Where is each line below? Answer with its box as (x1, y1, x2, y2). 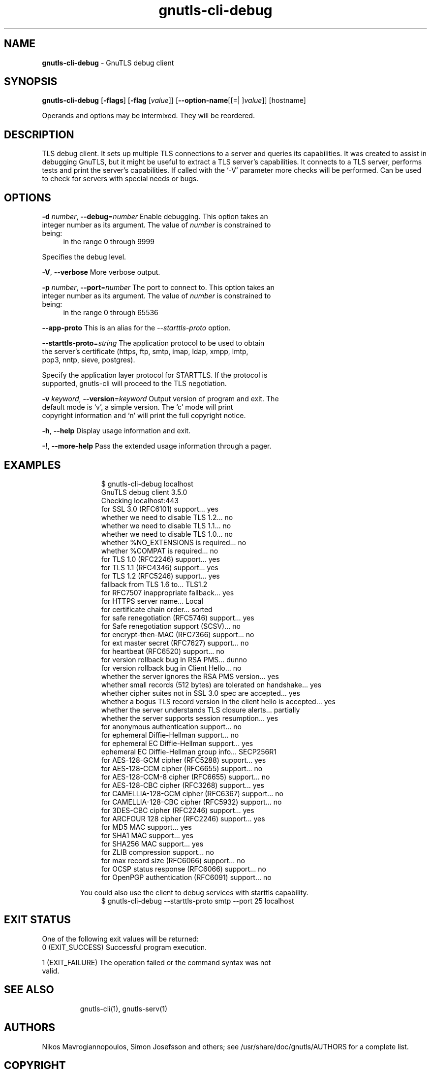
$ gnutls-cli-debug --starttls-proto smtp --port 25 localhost (101, 896, 294, 905)
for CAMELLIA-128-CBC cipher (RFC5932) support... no (101, 797, 282, 806)
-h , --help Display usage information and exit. (42, 426, 191, 435)
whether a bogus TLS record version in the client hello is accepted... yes (101, 697, 336, 706)
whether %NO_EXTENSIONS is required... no (101, 538, 246, 547)
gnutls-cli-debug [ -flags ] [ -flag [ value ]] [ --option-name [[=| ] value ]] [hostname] (42, 96, 306, 105)
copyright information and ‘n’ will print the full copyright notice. (42, 411, 246, 420)
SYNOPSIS (4, 75, 58, 88)
